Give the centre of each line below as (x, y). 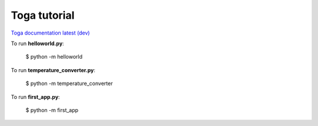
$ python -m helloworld (54, 57)
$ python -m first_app (52, 110)
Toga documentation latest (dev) (50, 33)
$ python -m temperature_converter (69, 84)
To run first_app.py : (35, 97)
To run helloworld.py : (37, 43)
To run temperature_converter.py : (53, 70)
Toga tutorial (43, 15)
